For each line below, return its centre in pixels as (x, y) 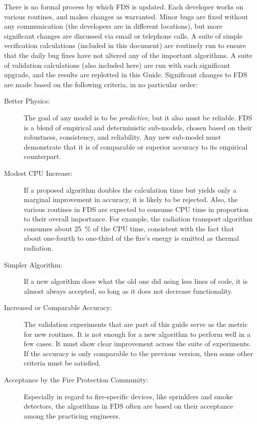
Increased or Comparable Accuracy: (58, 307)
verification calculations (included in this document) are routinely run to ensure (125, 45)
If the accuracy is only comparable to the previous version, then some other (138, 353)
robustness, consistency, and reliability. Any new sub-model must (123, 137)
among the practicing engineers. (72, 415)
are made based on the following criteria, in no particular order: (101, 84)
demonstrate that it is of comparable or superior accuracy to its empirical (136, 146)
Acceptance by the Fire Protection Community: (76, 379)
